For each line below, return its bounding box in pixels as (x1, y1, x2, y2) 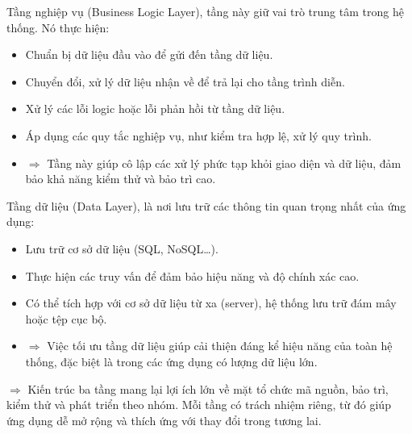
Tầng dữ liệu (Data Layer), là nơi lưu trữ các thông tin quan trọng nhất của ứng (6, 197, 406, 214)
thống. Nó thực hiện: (6, 19, 110, 35)
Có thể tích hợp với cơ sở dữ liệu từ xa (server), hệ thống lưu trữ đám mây (25, 294, 397, 311)
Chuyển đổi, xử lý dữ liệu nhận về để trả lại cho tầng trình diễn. (25, 73, 345, 90)
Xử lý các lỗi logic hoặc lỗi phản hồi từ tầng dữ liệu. (25, 100, 285, 117)
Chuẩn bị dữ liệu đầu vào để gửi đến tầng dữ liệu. (25, 46, 273, 63)
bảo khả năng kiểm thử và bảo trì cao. (25, 170, 216, 187)
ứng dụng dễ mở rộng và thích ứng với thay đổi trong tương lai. (6, 411, 322, 428)
